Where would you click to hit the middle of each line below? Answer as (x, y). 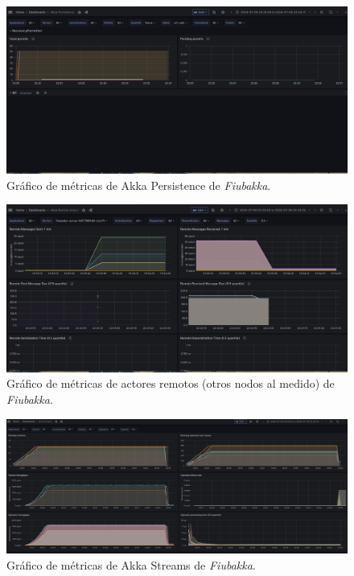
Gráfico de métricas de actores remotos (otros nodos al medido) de (171, 383)
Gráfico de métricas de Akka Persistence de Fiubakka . (139, 185)
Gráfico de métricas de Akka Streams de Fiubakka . (131, 564)
